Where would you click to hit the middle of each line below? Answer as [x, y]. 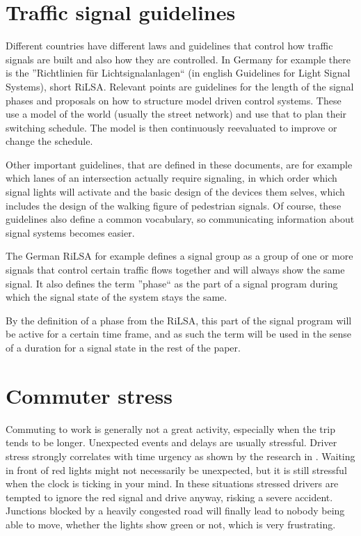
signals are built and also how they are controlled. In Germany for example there [178, 59]
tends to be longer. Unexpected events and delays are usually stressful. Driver [171, 442]
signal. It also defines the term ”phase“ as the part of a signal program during [172, 283]
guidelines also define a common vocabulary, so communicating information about [180, 219]
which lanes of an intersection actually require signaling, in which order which [171, 178]
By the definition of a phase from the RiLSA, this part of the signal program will [179, 320]
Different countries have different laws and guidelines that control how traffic [169, 46]
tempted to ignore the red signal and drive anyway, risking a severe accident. [169, 497]
